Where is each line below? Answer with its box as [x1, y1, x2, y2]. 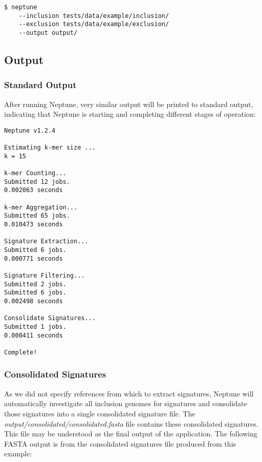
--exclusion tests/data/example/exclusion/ [18, 20, 169, 28]
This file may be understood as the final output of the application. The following [4, 428, 257, 439]
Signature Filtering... [4, 271, 85, 279]
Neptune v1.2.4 [4, 127, 56, 134]
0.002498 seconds [4, 297, 63, 305]
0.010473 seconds [4, 221, 63, 228]
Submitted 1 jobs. [4, 323, 67, 330]
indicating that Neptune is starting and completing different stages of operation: [4, 109, 256, 119]
